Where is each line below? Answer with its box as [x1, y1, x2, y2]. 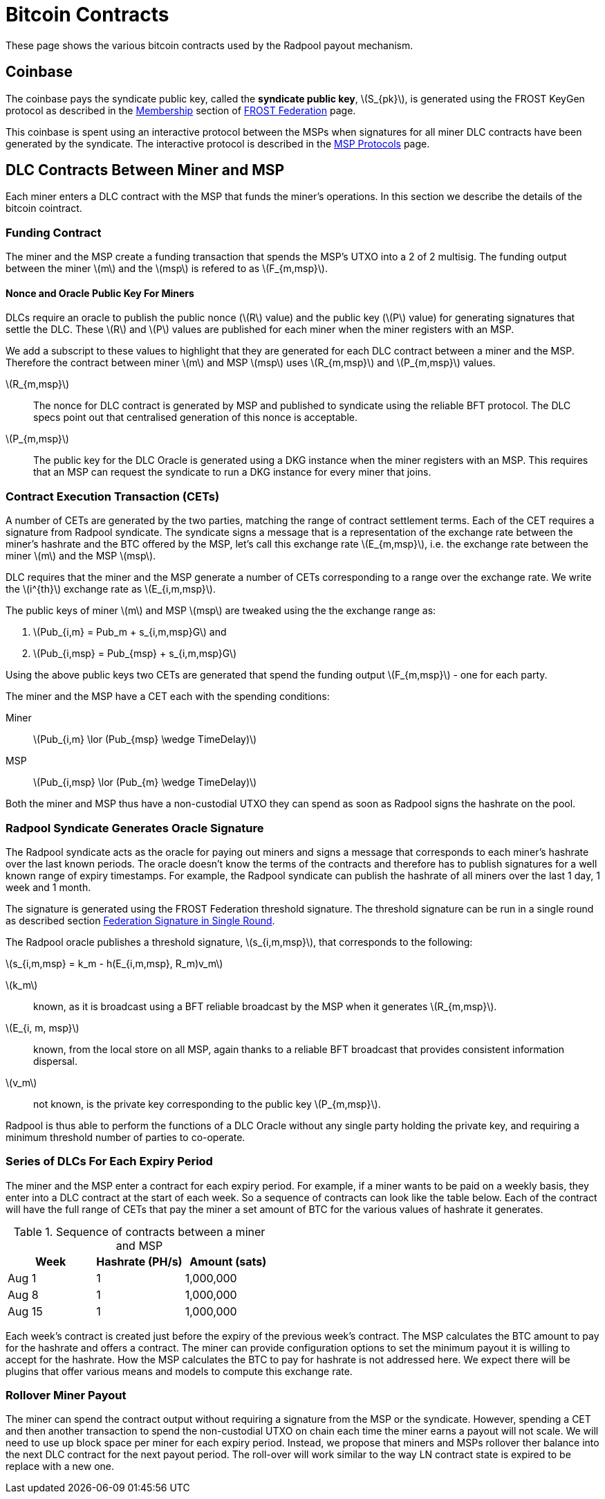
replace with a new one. [6, 1460, 115, 1473]
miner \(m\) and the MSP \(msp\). [6, 550, 156, 562]
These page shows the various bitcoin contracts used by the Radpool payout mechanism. [6, 39, 413, 51]
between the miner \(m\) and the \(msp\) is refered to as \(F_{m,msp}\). [6, 262, 328, 275]
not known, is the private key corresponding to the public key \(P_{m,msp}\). [33, 1097, 381, 1110]
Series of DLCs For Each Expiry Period [6, 1154, 213, 1169]
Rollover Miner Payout [6, 1388, 127, 1403]
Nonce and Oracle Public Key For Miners [6, 287, 194, 299]
